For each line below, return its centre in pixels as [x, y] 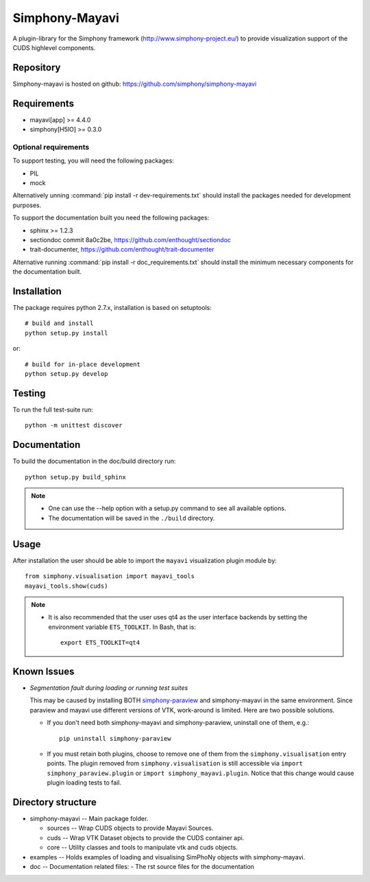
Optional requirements [51, 147]
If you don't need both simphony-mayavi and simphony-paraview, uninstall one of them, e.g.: [178, 723]
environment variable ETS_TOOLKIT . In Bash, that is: [122, 627]
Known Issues [44, 671]
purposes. [27, 205]
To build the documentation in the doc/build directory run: [94, 461]
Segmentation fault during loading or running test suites [109, 688]
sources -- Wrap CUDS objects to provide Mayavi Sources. [130, 828]
